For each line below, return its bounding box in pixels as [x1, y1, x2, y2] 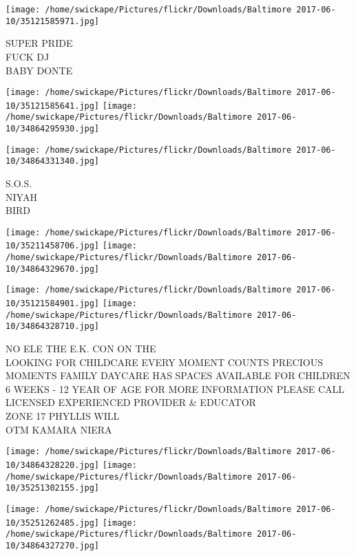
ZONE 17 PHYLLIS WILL [6, 409, 120, 423]
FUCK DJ [6, 49, 50, 63]
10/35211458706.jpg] [6, 241, 100, 251]
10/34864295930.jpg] [6, 124, 100, 134]
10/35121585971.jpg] [6, 16, 100, 26]
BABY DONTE [6, 63, 73, 77]
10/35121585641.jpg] [6, 100, 100, 111]
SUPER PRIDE [6, 36, 73, 50]
